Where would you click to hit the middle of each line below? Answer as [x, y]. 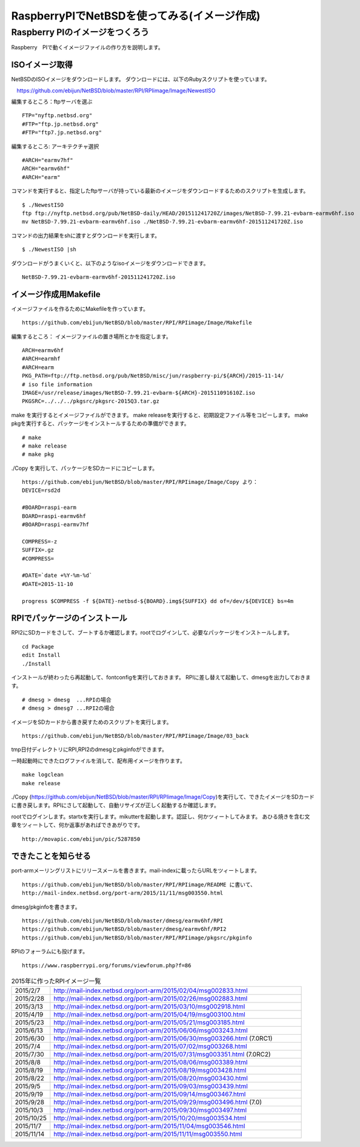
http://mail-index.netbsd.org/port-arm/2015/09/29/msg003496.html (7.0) [158, 1102]
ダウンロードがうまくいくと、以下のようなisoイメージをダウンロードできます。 [110, 263]
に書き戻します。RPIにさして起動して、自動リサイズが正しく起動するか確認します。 [115, 805]
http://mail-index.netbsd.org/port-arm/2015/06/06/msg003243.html [151, 1030]
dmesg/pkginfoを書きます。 [46, 907]
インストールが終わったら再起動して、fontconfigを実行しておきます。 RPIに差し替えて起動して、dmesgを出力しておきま [161, 678]
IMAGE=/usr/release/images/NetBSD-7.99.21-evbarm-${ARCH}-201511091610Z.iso [139, 393]
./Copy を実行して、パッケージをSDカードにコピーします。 [85, 468]
